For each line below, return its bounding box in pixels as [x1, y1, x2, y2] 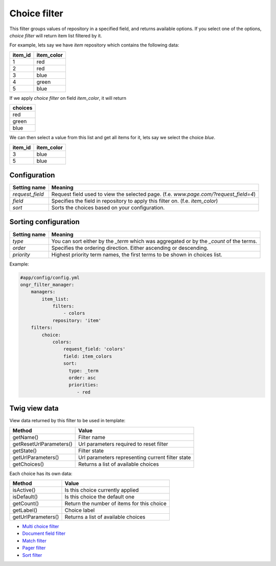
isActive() [12, 487, 36, 494]
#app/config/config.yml [20, 274, 80, 280]
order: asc [68, 375, 96, 381]
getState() [12, 447, 37, 454]
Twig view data [9, 404, 59, 413]
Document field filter [22, 530, 66, 537]
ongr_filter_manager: [20, 281, 75, 288]
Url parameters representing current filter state [78, 453, 191, 461]
